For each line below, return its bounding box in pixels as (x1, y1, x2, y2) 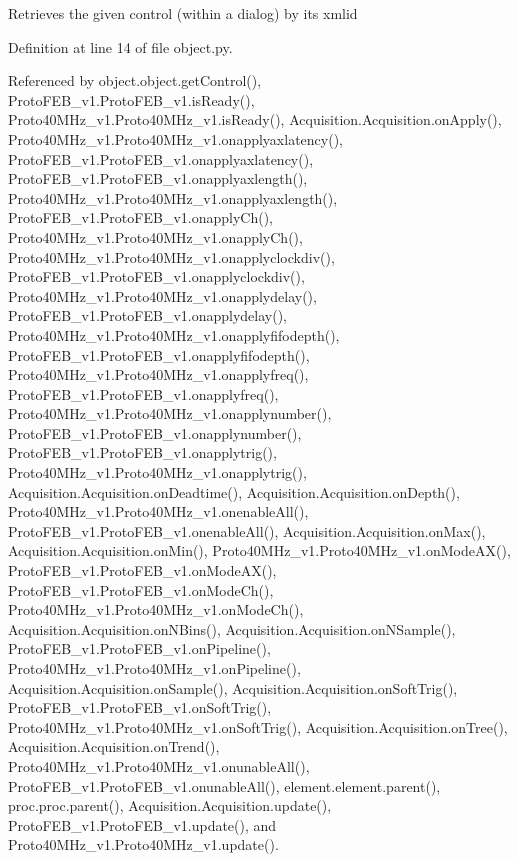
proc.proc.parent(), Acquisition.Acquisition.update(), (8, 795, 332, 816)
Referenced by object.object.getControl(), (8, 70, 262, 91)
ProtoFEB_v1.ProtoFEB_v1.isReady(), (8, 89, 255, 110)
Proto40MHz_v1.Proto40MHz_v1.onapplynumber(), (8, 403, 332, 424)
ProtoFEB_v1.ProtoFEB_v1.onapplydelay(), (8, 305, 287, 326)
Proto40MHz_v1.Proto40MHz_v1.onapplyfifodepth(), (8, 324, 340, 345)
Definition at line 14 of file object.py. (8, 36, 233, 57)
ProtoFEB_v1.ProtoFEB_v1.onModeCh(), (8, 579, 274, 600)
